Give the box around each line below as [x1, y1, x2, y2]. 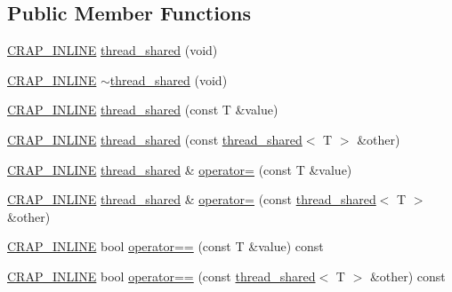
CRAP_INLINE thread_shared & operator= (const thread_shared [7, 190, 376, 209]
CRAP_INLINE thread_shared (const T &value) [7, 100, 278, 119]
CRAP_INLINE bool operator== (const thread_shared [7, 266, 316, 285]
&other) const [369, 266, 446, 285]
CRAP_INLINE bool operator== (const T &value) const [7, 237, 324, 256]
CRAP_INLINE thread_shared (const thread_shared [7, 130, 303, 148]
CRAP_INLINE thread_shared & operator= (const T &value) [7, 160, 352, 178]
